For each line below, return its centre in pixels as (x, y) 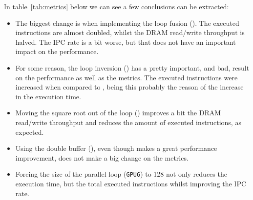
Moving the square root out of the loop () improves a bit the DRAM (118, 113)
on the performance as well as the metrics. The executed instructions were (126, 77)
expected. (30, 132)
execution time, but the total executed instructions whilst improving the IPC (131, 183)
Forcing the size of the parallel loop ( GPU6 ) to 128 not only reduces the (121, 174)
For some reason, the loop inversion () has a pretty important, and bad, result (132, 67)
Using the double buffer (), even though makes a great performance (116, 148)
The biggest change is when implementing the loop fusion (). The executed (127, 23)
